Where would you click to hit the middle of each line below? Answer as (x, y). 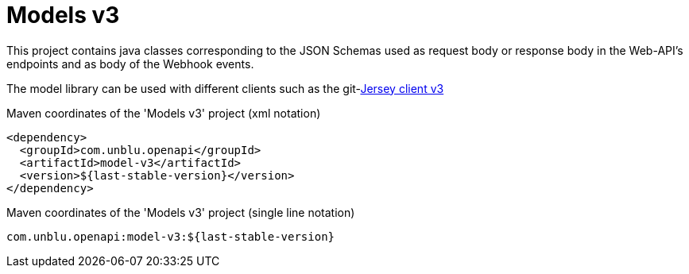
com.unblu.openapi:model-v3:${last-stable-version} (171, 236)
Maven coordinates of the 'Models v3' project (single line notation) (181, 212)
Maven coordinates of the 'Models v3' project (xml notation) (164, 113)
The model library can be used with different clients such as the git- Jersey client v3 (225, 88)
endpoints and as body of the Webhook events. (130, 64)
